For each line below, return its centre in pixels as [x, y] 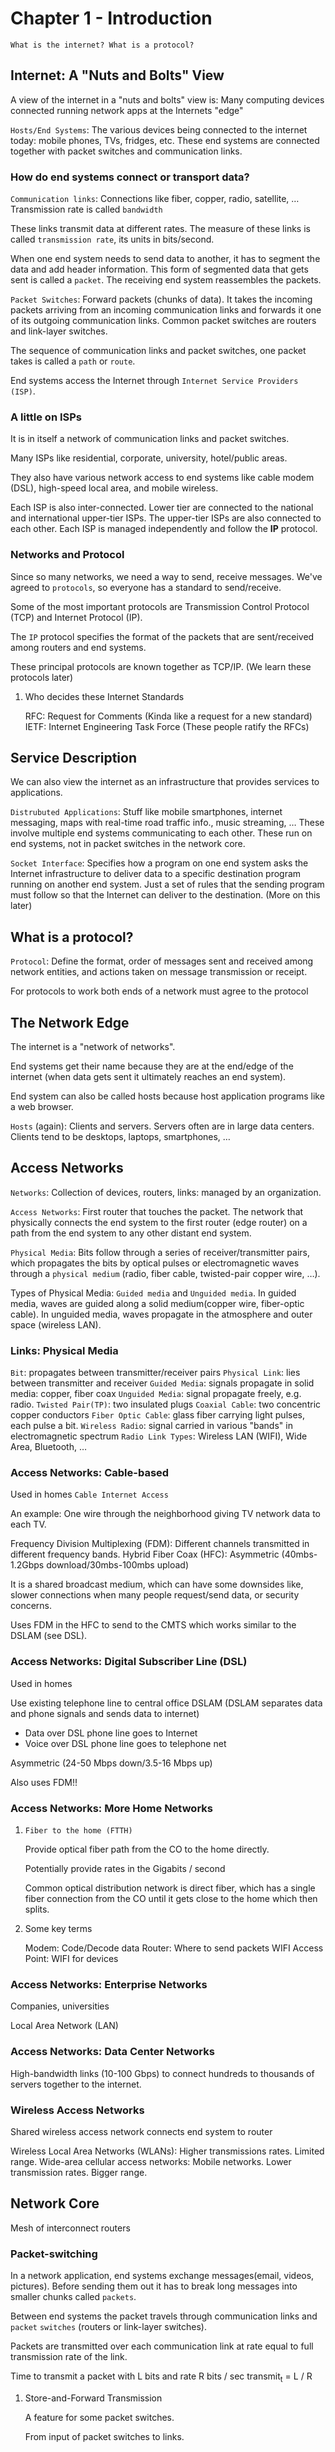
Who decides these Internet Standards [104, 696]
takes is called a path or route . [73, 361]
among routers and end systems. [78, 647]
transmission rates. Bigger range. [79, 2172]
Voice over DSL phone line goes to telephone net [125, 1743]
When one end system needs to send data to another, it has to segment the [165, 259]
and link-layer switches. [59, 331]
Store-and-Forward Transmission [93, 2398]
